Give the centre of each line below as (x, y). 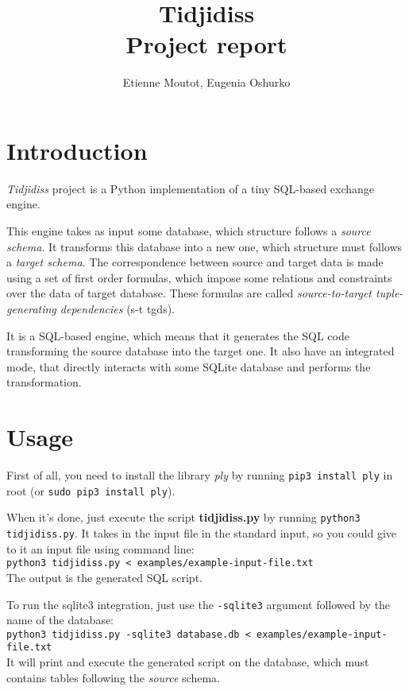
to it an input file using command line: (100, 548)
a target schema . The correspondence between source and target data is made (195, 262)
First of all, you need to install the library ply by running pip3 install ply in (200, 475)
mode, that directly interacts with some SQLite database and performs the (189, 366)
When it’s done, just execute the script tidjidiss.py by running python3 (183, 517)
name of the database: (60, 620)
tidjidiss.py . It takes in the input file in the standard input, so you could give (202, 533)
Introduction (77, 150)
